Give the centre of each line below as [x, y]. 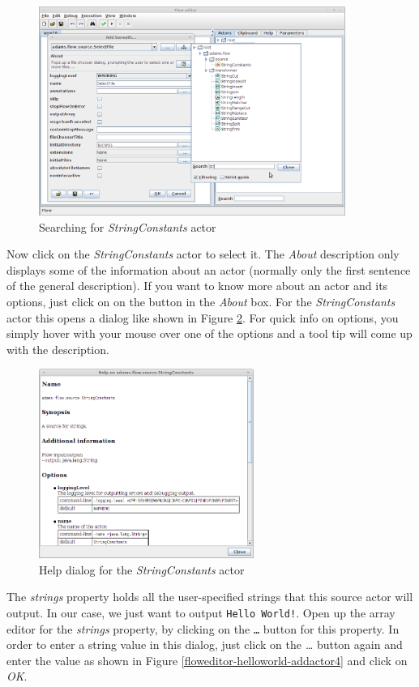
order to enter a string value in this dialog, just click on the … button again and [205, 644]
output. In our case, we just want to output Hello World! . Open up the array [201, 612]
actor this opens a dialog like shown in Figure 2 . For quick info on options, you [203, 317]
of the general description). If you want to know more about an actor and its [197, 286]
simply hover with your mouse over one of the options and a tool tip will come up [209, 333]
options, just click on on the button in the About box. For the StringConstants [201, 301]
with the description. [58, 349]
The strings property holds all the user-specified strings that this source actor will [210, 597]
